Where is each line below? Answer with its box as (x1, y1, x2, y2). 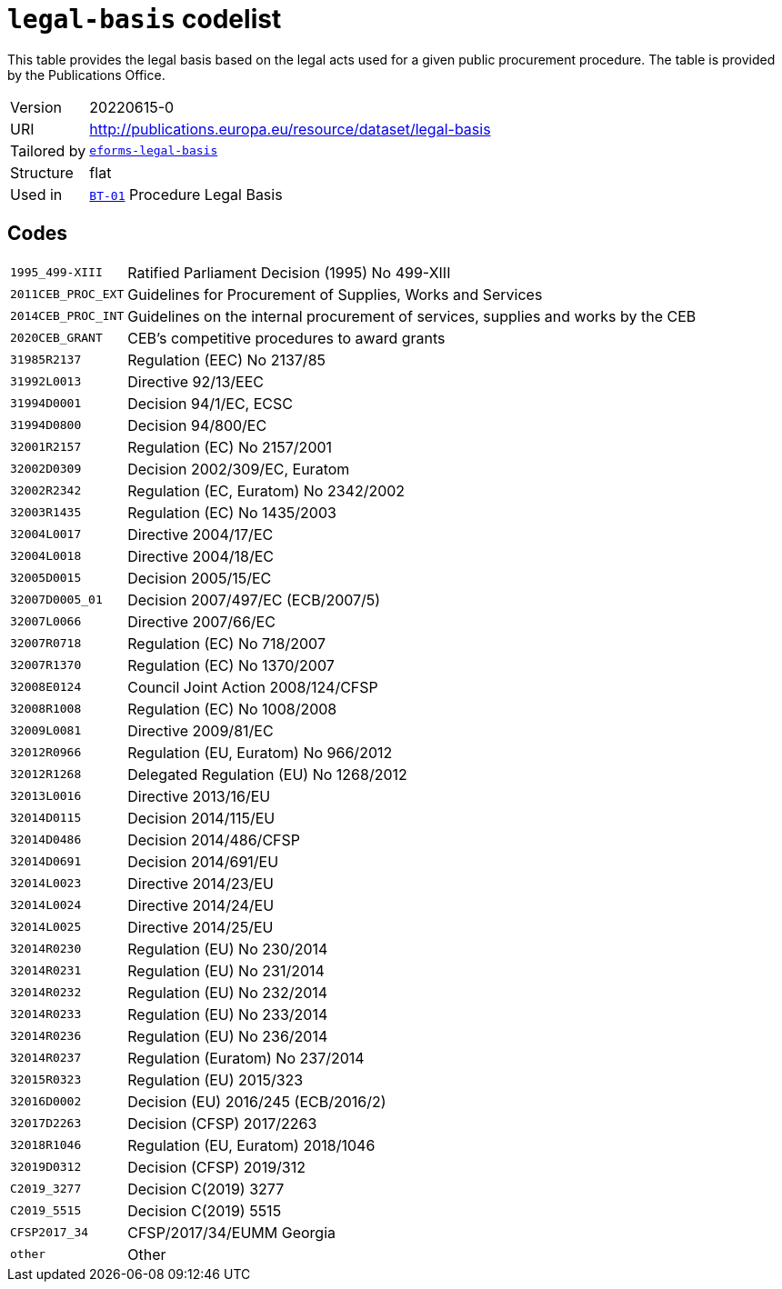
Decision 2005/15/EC (127, 568, 272, 587)
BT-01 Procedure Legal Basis (89, 185, 283, 204)
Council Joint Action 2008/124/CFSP (127, 677, 378, 696)
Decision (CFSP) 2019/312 (127, 1157, 306, 1176)
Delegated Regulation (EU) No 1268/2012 (127, 764, 407, 784)
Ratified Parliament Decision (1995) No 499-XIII (127, 263, 451, 282)
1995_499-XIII (10, 265, 103, 280)
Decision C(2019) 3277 (127, 1179, 285, 1198)
